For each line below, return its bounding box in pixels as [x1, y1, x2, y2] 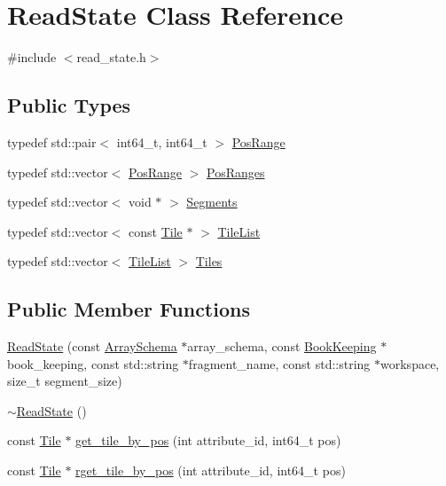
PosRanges [206, 162, 265, 181]
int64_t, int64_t [116, 132, 207, 151]
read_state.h [76, 48, 146, 67]
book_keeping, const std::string [7, 354, 179, 372]
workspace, [380, 354, 440, 372]
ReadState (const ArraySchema [7, 337, 177, 356]
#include [7, 48, 57, 67]
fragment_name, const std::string [188, 354, 371, 372]
